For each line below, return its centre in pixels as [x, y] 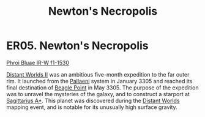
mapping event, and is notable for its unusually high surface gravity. [92, 107]
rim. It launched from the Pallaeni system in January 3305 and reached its [99, 81]
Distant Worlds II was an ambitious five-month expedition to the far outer [98, 74]
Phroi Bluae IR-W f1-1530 [38, 62]
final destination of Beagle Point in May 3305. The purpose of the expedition [102, 88]
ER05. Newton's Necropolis [77, 46]
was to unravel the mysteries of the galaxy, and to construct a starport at [98, 94]
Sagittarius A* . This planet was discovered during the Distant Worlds [93, 100]
